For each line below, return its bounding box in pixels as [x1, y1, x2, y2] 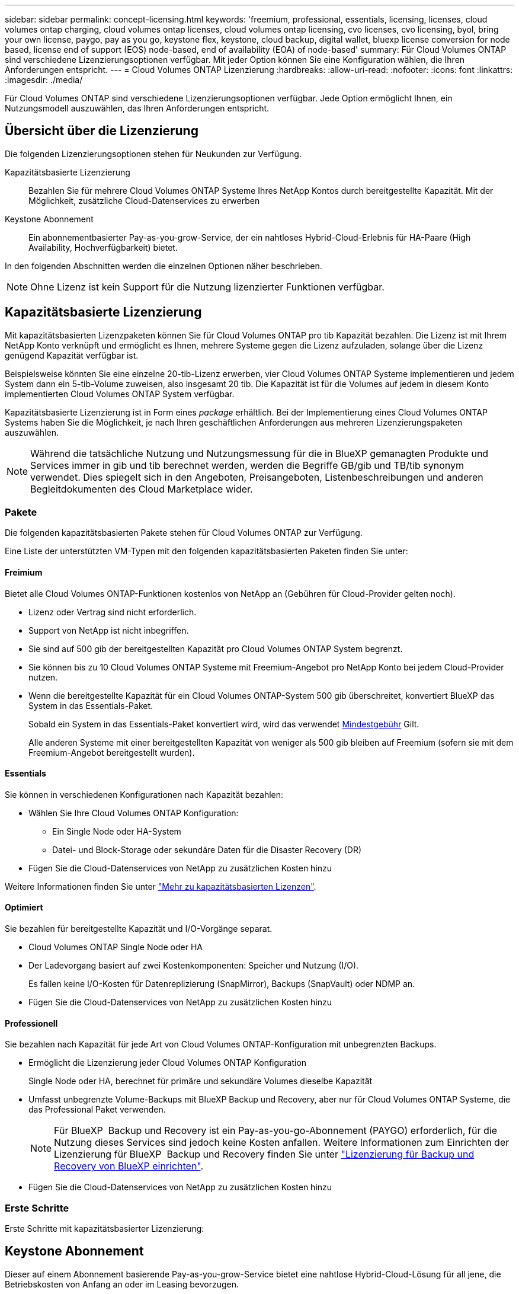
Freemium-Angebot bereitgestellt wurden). [28, 747, 195, 758]
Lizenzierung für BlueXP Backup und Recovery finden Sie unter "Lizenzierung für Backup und [54, 1148, 475, 1161]
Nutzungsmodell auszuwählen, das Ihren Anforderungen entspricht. [5, 103, 270, 113]
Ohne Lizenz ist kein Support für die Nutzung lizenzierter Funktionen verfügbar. [30, 280, 385, 293]
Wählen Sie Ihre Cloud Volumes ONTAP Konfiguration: [28, 807, 239, 818]
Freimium [5, 567, 43, 578]
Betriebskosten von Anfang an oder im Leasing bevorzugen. [5, 1279, 239, 1289]
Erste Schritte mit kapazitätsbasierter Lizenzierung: [5, 1223, 204, 1234]
